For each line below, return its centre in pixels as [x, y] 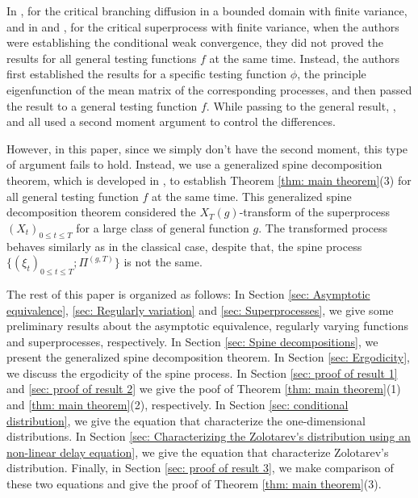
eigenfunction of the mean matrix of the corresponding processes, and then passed [209, 89]
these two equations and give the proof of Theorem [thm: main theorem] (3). [194, 484]
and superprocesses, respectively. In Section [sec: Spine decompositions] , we [192, 341]
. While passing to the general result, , [301, 105]
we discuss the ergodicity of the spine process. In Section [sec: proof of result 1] [202, 372]
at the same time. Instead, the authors [305, 58]
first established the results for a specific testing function [147, 74]
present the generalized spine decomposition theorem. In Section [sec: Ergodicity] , [209, 357]
